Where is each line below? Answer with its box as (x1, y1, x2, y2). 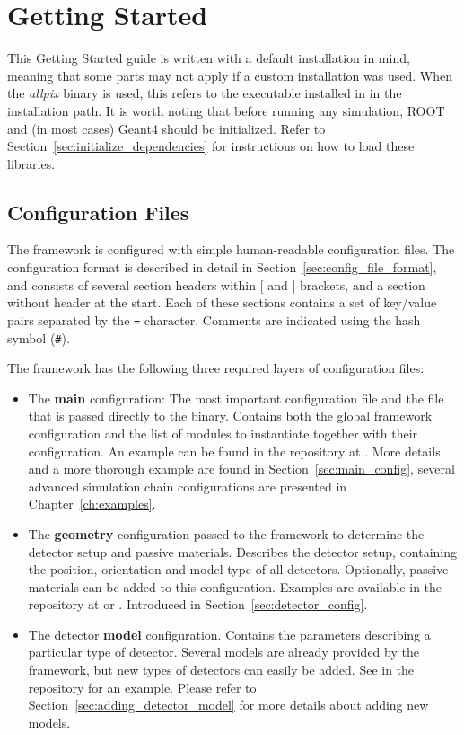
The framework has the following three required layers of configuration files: (7, 359, 425, 377)
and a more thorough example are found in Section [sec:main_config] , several (28, 459, 455, 478)
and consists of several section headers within (7, 275, 257, 294)
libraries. (7, 154, 56, 173)
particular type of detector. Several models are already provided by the (28, 642, 419, 661)
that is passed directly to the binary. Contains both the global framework (28, 406, 433, 425)
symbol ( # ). (7, 328, 70, 347)
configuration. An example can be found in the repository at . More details (28, 441, 441, 460)
